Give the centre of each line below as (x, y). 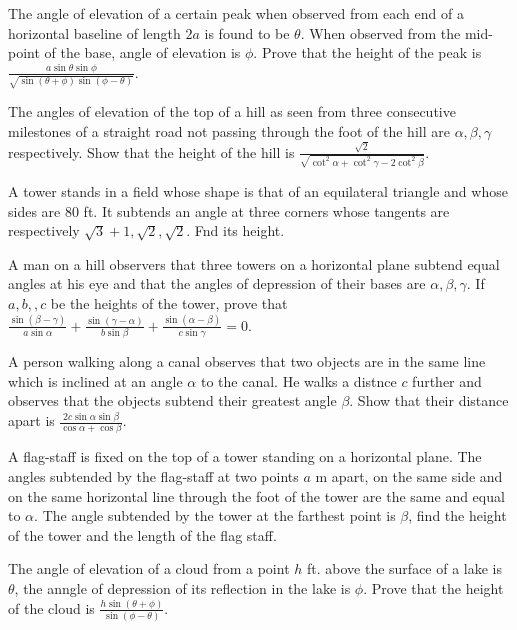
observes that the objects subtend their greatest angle (172, 400)
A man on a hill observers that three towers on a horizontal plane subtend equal (254, 263)
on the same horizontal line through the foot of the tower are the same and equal (256, 495)
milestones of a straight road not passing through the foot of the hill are (229, 131)
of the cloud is (51, 607)
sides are (34, 210)
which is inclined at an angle (95, 380)
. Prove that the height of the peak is (367, 52)
